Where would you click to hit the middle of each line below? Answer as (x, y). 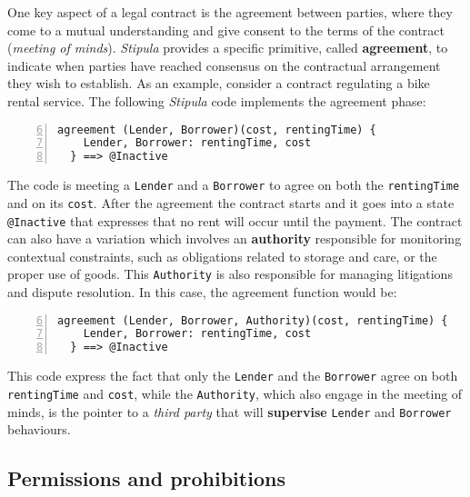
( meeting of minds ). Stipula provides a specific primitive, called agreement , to (228, 48)
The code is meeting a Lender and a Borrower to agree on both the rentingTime (234, 185)
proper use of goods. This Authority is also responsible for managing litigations (230, 274)
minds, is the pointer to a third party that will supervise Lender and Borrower (230, 411)
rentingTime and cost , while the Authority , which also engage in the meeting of (235, 393)
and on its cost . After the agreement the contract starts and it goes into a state (231, 202)
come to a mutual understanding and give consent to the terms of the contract (226, 30)
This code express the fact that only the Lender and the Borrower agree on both (233, 376)
